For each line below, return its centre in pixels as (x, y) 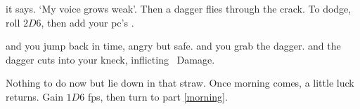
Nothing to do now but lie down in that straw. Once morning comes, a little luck (180, 83)
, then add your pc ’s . (88, 22)
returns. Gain (34, 96)
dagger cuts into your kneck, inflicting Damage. (110, 59)
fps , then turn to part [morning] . (157, 96)
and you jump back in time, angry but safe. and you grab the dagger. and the (173, 46)
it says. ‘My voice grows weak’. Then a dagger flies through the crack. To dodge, (179, 8)
